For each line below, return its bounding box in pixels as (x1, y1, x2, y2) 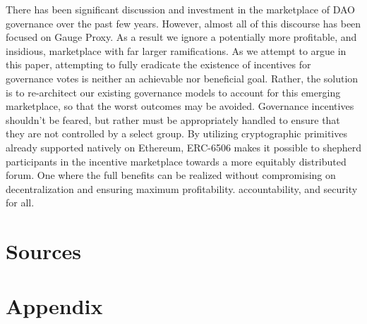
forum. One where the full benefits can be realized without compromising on (6, 168, 336, 182)
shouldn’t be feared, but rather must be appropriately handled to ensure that (6, 112, 340, 127)
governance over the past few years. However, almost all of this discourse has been (6, 15, 361, 30)
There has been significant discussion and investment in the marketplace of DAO (6, 2, 355, 16)
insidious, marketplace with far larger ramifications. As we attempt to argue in (6, 43, 347, 58)
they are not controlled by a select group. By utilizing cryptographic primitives (6, 126, 347, 141)
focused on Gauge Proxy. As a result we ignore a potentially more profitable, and (6, 30, 357, 44)
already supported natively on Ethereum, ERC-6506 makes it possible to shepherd (6, 139, 361, 154)
